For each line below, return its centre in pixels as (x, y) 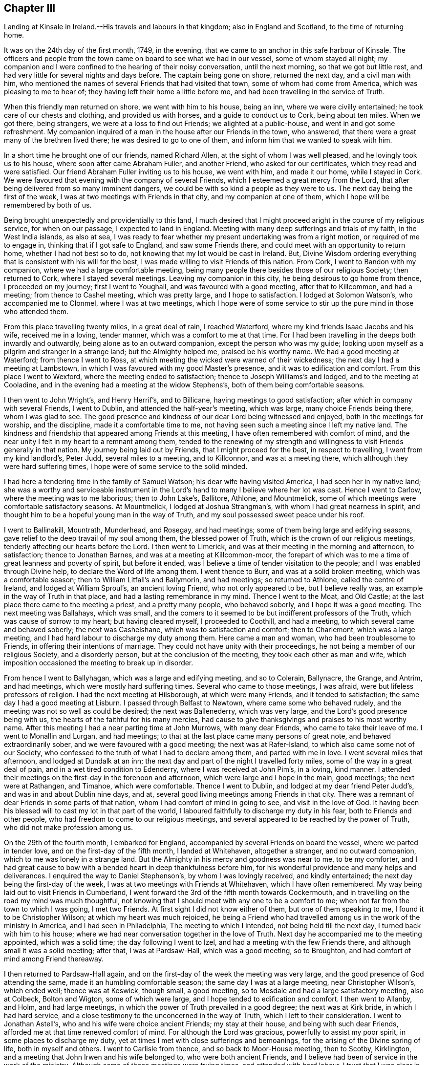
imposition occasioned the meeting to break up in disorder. (99, 663)
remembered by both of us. (48, 205)
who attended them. (36, 312)
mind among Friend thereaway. (54, 959)
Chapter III (30, 8)
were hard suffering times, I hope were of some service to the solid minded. (126, 467)
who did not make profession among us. (69, 828)
